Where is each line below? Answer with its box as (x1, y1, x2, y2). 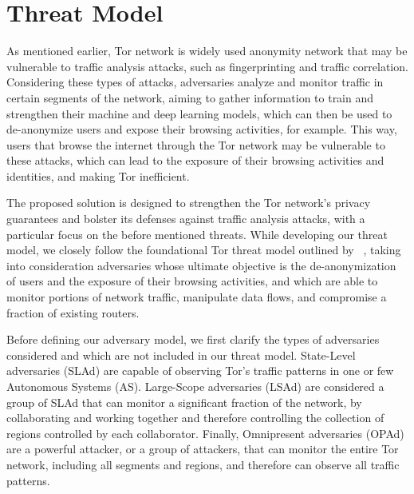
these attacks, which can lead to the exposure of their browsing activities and (6, 152, 384, 169)
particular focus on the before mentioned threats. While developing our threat (6, 225, 388, 242)
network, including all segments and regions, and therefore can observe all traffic (6, 456, 400, 472)
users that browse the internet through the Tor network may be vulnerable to (6, 136, 385, 153)
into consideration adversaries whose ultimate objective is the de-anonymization (6, 257, 396, 273)
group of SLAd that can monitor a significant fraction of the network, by (6, 393, 362, 410)
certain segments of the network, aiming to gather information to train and (6, 89, 374, 106)
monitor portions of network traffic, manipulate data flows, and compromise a (6, 289, 387, 305)
